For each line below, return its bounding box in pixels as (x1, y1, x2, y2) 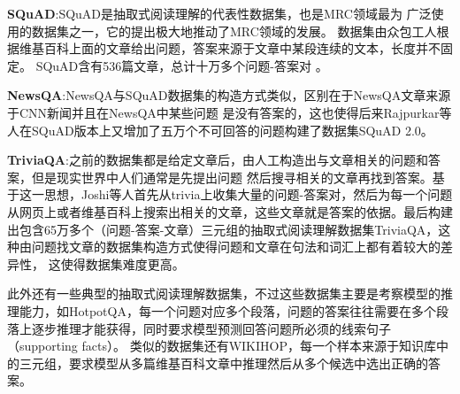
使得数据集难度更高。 (60, 254, 185, 273)
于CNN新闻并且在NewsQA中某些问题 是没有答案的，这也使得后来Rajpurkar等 (7, 103, 452, 121)
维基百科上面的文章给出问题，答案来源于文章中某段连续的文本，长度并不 (19, 39, 441, 58)
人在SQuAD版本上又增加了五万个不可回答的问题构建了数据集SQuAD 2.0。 (7, 120, 433, 139)
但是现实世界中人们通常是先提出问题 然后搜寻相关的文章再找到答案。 (31, 167, 433, 186)
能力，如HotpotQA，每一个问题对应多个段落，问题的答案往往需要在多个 (19, 301, 436, 320)
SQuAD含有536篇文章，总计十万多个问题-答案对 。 (35, 56, 328, 74)
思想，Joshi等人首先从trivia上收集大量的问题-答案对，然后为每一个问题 (43, 185, 453, 204)
